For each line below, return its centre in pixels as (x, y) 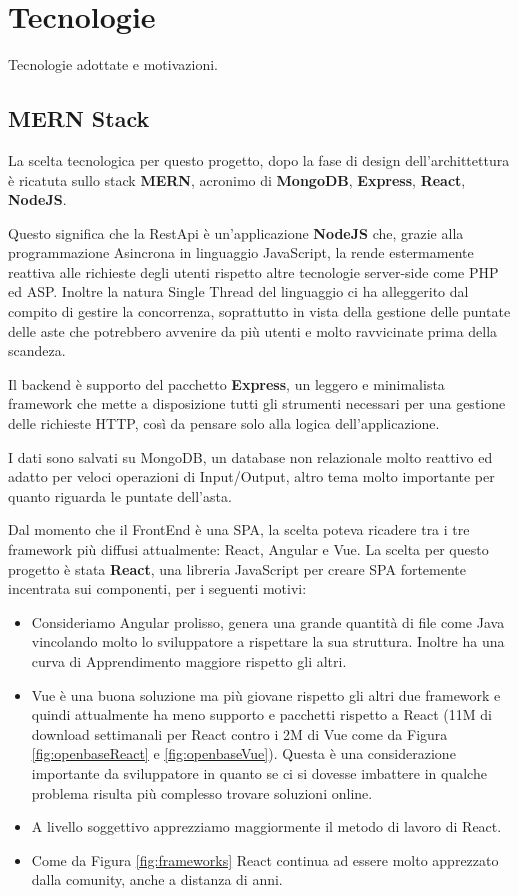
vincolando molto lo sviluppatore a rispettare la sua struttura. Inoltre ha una (268, 641)
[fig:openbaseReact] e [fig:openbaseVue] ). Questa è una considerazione (243, 753)
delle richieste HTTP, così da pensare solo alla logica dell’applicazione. (224, 423)
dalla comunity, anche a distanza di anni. (157, 879)
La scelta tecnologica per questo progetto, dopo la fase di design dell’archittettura (259, 159)
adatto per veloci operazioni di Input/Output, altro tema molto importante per (251, 476)
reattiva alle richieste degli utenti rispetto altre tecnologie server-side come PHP (253, 271)
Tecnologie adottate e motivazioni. (113, 64)
